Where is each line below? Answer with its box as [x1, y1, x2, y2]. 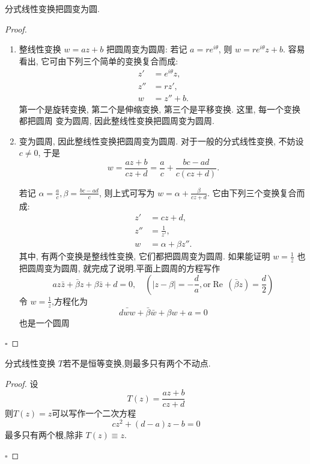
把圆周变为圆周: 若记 [106, 43, 187, 55]
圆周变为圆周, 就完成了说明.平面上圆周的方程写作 [27, 262, 220, 274]
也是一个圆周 [19, 316, 70, 329]
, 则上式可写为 [99, 186, 155, 199]
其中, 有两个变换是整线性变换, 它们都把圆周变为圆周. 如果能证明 [19, 250, 270, 262]
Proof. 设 [5, 377, 38, 389]
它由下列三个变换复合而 [212, 186, 305, 199]
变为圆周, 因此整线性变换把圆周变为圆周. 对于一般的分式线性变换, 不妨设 [19, 134, 304, 147]
